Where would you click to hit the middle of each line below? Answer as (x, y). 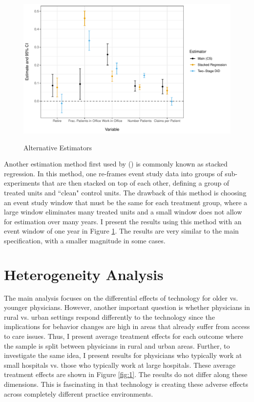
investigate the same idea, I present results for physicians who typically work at (123, 355)
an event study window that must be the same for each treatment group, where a (126, 202)
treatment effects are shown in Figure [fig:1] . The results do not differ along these (126, 374)
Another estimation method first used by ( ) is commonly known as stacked (116, 164)
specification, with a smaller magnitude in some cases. (85, 240)
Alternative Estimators (58, 147)
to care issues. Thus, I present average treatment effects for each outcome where (124, 336)
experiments (22, 183)
